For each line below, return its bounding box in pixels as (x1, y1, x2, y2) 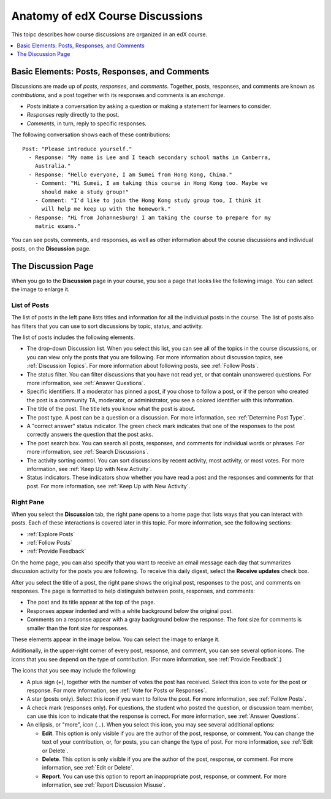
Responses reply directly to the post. (26, 111, 120, 119)
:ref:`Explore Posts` (26, 530, 75, 537)
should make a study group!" (41, 188, 129, 195)
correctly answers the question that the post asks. (26, 431, 153, 438)
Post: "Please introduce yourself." (22, 145, 132, 152)
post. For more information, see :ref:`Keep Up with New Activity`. (26, 482, 190, 489)
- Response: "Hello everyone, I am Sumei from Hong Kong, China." (28, 171, 232, 178)
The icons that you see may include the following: (11, 667, 137, 674)
